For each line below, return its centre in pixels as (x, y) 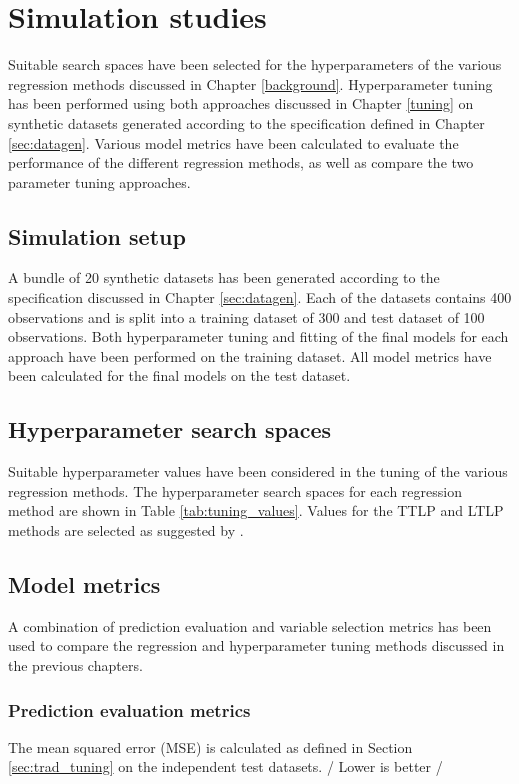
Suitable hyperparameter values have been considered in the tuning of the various (258, 471)
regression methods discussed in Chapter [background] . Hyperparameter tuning (250, 83)
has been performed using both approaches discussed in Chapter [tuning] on (241, 103)
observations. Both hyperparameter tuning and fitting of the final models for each (258, 336)
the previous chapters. (75, 665)
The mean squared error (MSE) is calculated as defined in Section (210, 746)
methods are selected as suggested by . (126, 530)
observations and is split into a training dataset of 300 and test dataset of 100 (246, 316)
